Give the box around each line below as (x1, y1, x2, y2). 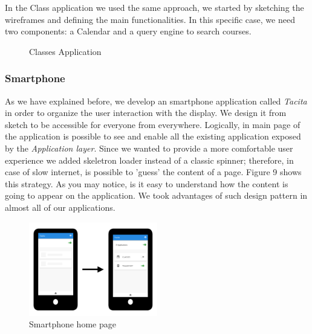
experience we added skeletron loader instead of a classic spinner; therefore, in (5, 153, 294, 166)
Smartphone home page (29, 318, 116, 330)
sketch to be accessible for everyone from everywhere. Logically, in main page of (5, 118, 301, 130)
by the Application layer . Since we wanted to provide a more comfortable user (5, 141, 293, 154)
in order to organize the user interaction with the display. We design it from (5, 106, 287, 119)
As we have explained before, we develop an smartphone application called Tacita (5, 94, 307, 107)
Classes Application (29, 45, 102, 57)
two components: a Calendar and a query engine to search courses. (5, 25, 252, 37)
